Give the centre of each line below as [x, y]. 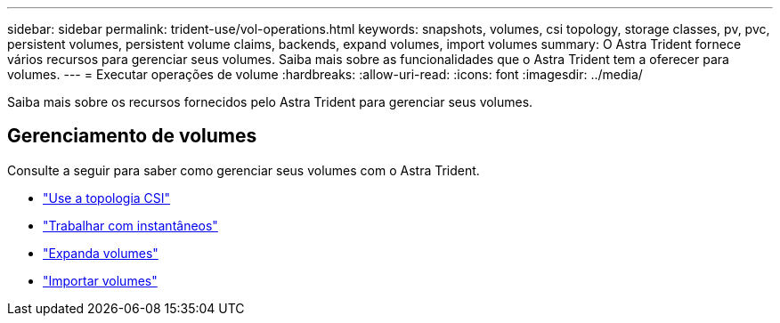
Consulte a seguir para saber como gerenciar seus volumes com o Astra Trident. [244, 170]
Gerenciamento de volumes [132, 136]
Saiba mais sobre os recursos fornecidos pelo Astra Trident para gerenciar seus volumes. [270, 102]
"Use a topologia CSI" [107, 198]
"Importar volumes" [100, 280]
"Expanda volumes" [101, 253]
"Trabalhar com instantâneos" [130, 225]
